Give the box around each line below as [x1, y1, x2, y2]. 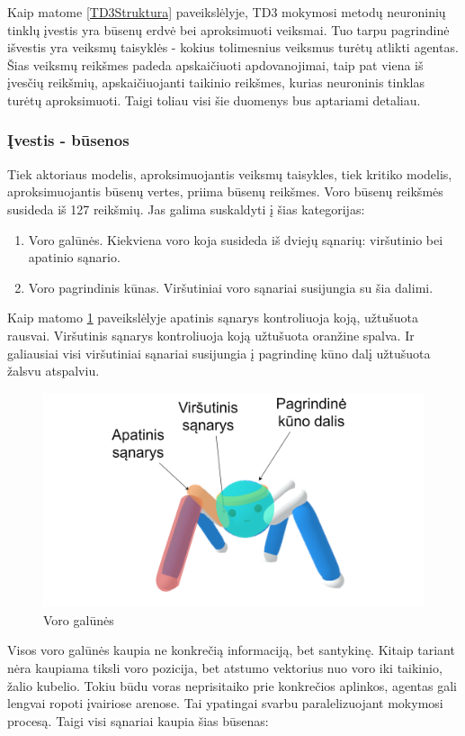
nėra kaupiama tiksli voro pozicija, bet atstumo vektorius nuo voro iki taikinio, [7, 659, 443, 677]
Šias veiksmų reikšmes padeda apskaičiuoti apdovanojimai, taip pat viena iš [7, 55, 424, 74]
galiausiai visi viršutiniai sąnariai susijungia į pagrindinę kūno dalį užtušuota [7, 343, 431, 362]
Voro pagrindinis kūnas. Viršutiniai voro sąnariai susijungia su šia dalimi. [28, 277, 434, 296]
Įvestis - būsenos [7, 129, 130, 151]
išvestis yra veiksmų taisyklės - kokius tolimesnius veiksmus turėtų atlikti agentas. [7, 38, 459, 57]
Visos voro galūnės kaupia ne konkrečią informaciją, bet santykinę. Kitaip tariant [7, 641, 455, 659]
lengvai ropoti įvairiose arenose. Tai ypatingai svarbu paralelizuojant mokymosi [7, 694, 443, 713]
